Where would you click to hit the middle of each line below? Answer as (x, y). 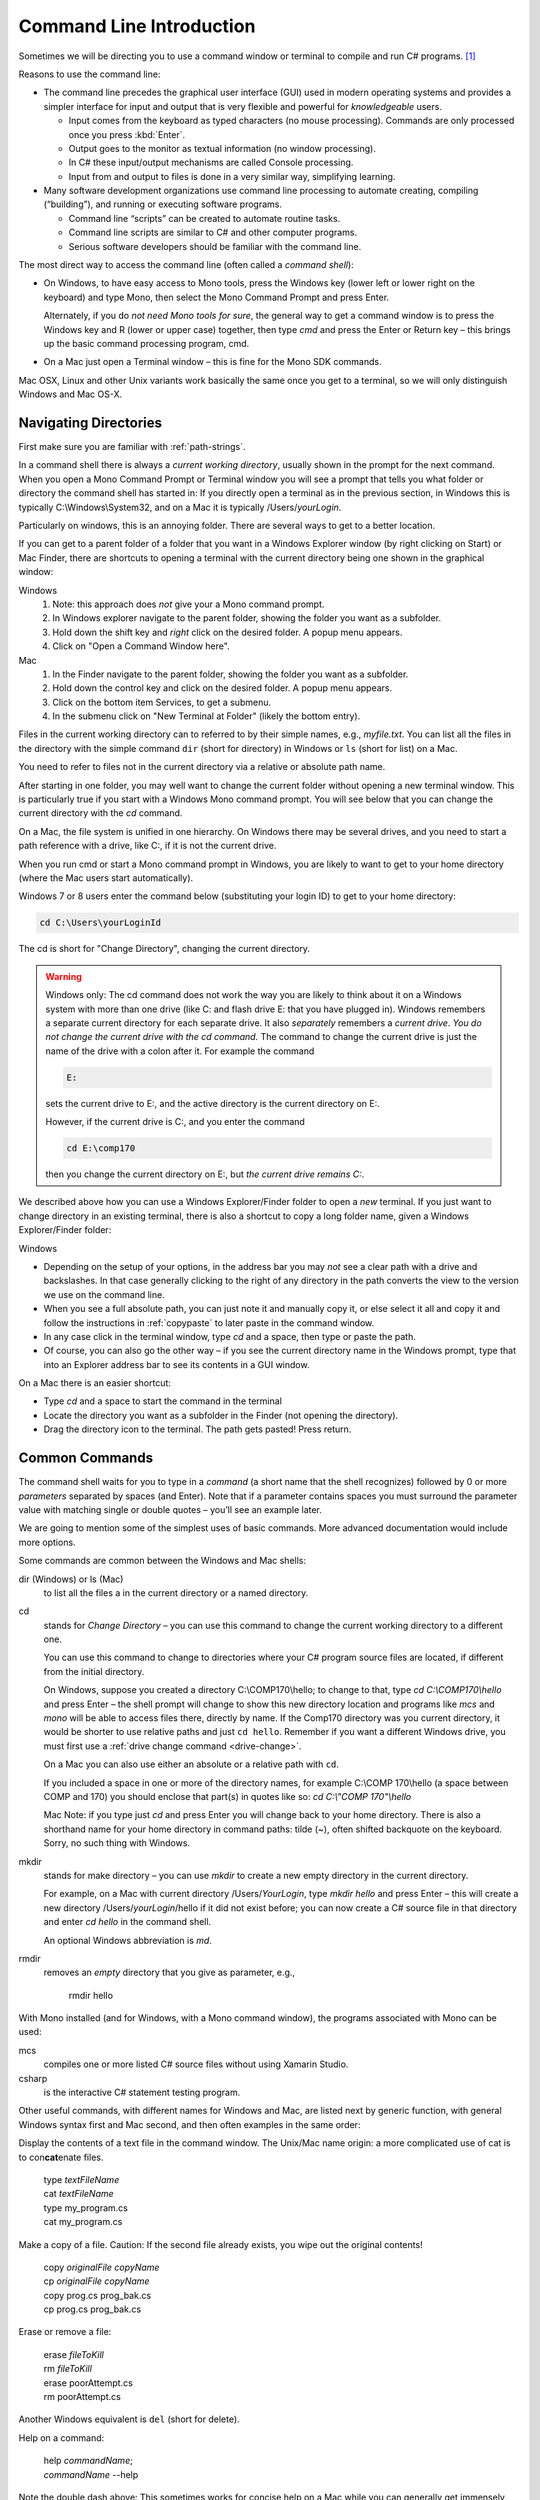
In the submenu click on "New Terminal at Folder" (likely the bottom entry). (206, 716)
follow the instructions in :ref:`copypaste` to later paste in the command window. (209, 1322)
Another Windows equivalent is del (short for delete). (129, 2419)
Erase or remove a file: (65, 2332)
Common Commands (86, 1458)
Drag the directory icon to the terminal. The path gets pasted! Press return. (197, 1429)
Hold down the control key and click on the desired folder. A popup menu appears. (222, 688)
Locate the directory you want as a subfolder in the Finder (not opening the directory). (221, 1415)
